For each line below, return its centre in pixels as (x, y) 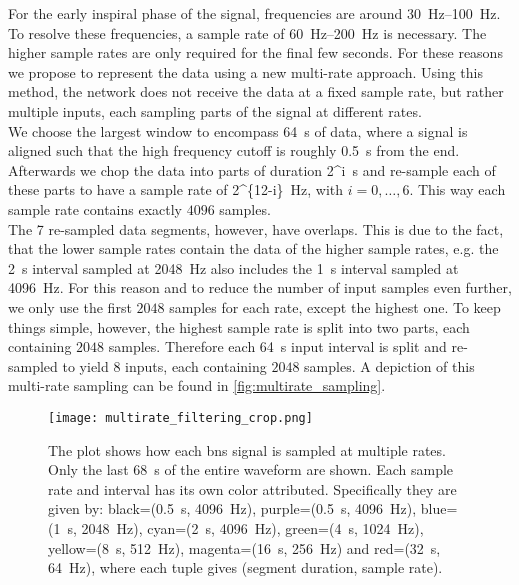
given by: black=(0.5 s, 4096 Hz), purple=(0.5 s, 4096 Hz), (232, 508)
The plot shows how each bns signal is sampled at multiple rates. (247, 449)
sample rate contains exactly (95, 208)
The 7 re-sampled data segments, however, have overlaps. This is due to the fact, (256, 228)
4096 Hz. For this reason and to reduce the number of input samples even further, (260, 287)
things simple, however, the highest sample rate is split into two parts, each (239, 326)
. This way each (457, 189)
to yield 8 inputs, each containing (164, 365)
